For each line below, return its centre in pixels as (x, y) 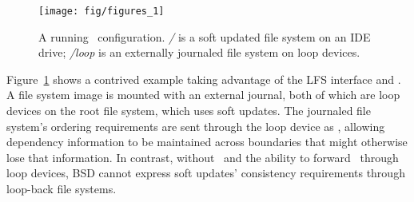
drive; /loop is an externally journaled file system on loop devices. (199, 52)
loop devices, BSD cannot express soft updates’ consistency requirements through (206, 173)
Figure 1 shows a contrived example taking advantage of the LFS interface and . (204, 79)
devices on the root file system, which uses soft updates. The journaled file (189, 111)
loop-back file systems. (62, 188)
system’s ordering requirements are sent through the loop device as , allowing (196, 126)
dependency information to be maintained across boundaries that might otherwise (207, 142)
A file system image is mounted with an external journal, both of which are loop (203, 95)
